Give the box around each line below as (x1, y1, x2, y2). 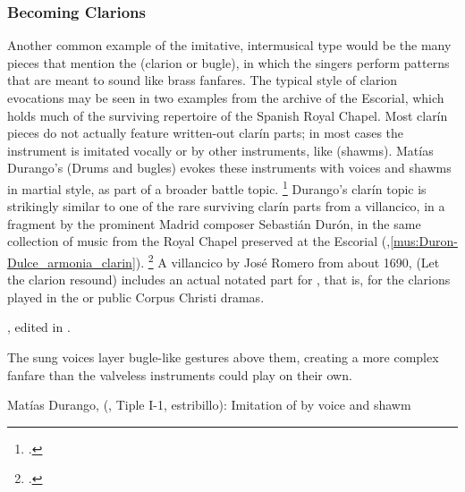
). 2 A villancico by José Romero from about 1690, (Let (135, 250, 440, 271)
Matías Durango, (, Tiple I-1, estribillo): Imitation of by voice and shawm (7, 395, 411, 414)
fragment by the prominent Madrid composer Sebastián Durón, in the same (7, 214, 421, 233)
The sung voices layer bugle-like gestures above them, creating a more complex (7, 348, 439, 367)
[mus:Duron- (390, 232, 458, 250)
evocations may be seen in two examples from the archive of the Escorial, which (7, 89, 444, 106)
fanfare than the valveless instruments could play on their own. (7, 365, 352, 384)
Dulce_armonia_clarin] (7, 252, 136, 271)
